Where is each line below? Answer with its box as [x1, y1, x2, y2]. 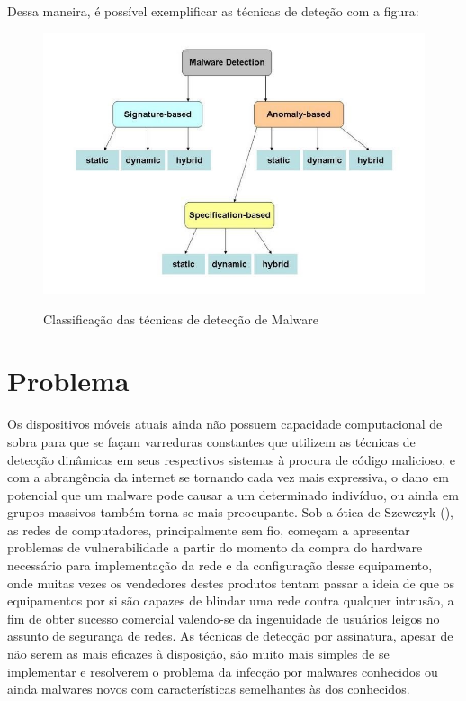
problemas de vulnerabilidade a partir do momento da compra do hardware [7, 538, 423, 557]
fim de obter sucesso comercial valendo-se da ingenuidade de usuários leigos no [7, 608, 440, 627]
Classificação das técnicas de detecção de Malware [43, 309, 318, 328]
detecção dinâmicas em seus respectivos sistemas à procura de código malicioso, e [7, 450, 456, 469]
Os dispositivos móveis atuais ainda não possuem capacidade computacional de [7, 414, 443, 433]
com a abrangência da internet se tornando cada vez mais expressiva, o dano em [7, 468, 449, 487]
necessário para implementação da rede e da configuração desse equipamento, [7, 556, 433, 575]
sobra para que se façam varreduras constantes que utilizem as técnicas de [7, 432, 416, 451]
